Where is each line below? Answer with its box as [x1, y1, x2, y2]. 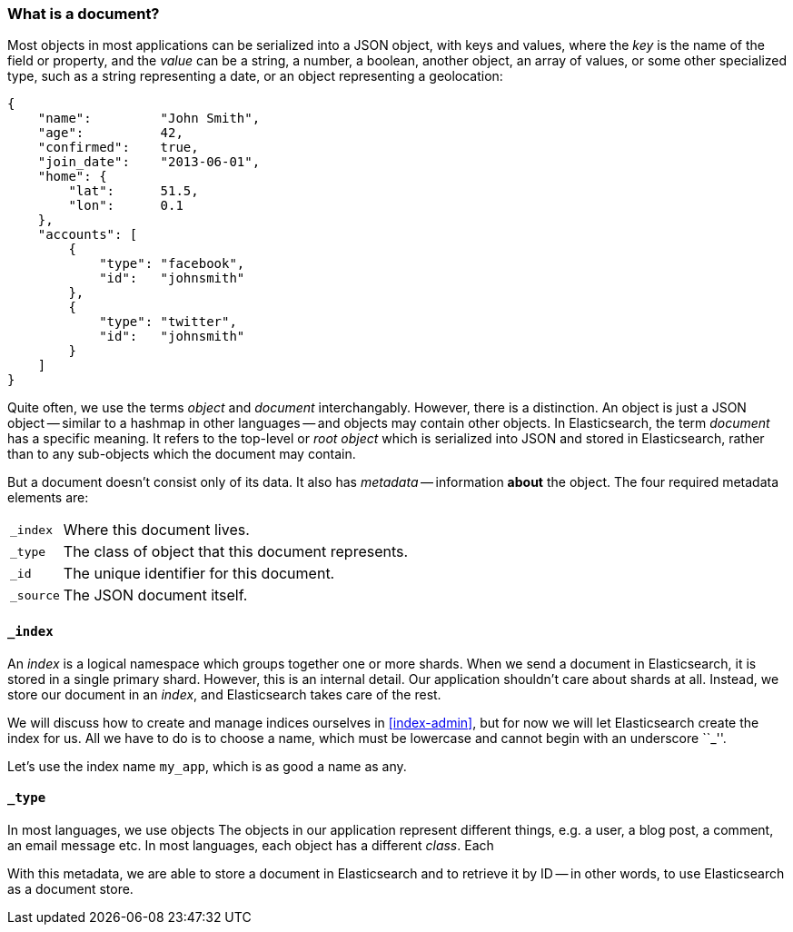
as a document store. [7, 880, 134, 897]
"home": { [37, 169, 107, 184]
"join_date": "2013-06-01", [37, 154, 261, 170]
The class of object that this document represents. [63, 542, 409, 561]
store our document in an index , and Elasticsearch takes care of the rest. [7, 686, 441, 702]
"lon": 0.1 [68, 198, 183, 213]
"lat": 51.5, [68, 183, 199, 199]
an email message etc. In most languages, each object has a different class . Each [7, 837, 494, 853]
